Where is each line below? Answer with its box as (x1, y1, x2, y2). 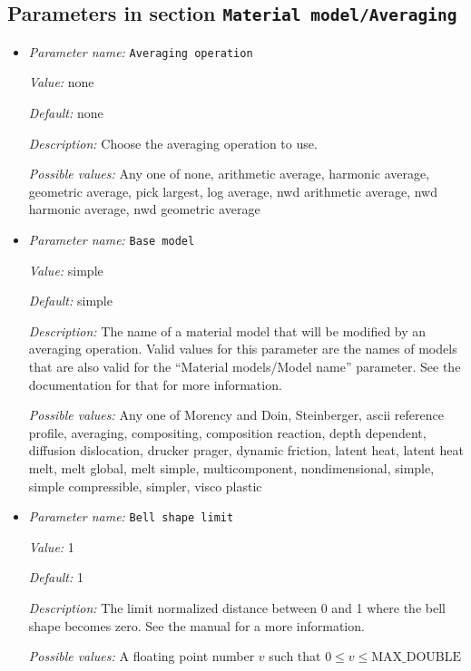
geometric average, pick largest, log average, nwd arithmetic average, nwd (28, 181, 437, 200)
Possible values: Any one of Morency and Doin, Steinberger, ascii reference (28, 405, 444, 424)
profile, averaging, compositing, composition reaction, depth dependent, (28, 423, 427, 442)
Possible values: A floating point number (28, 647, 255, 666)
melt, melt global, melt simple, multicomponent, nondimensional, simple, (28, 459, 435, 477)
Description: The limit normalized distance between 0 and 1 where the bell (28, 598, 446, 618)
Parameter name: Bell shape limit (28, 507, 234, 526)
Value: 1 (28, 537, 74, 556)
